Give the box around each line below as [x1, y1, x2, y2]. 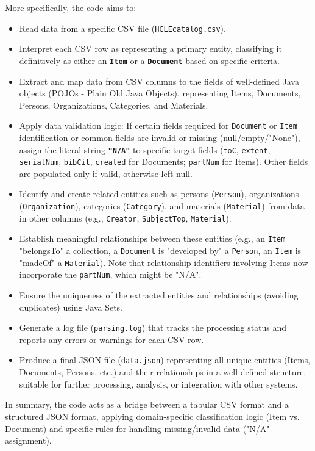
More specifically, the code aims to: [5, 1, 136, 13]
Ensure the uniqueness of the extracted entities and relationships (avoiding [19, 289, 299, 301]
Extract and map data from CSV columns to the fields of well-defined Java [19, 74, 299, 87]
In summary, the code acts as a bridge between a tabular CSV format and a [5, 398, 289, 411]
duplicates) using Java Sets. [19, 300, 123, 313]
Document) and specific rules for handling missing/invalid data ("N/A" [5, 422, 270, 435]
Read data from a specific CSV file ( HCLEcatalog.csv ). [19, 21, 226, 34]
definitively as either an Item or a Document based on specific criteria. [19, 54, 280, 67]
